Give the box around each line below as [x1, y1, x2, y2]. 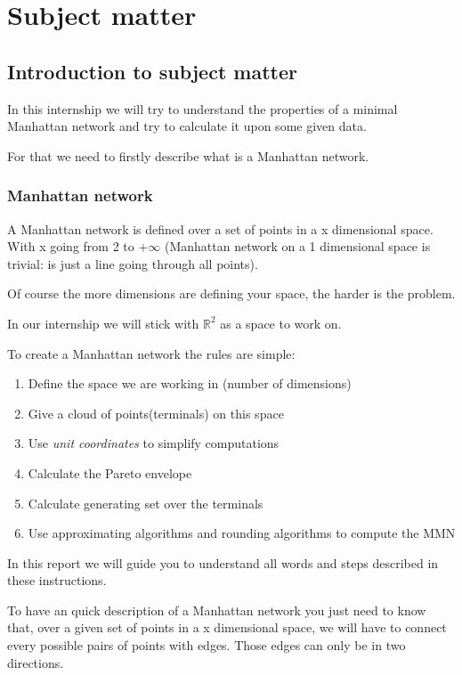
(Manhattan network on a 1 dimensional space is [164, 237, 431, 256]
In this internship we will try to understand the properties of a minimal [7, 99, 398, 118]
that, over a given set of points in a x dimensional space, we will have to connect [7, 618, 447, 637]
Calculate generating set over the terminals [28, 493, 263, 512]
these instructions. [7, 571, 107, 590]
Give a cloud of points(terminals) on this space [28, 403, 284, 422]
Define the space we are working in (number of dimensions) [28, 374, 352, 393]
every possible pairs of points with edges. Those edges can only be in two [7, 636, 406, 655]
